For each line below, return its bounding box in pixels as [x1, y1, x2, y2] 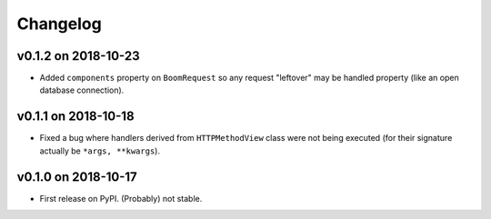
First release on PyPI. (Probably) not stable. [39, 193, 203, 204]
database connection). [39, 85, 125, 95]
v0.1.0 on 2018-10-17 [16, 169, 138, 184]
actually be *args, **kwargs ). [39, 145, 161, 156]
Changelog [16, 14, 102, 34]
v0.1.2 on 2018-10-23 [16, 48, 140, 64]
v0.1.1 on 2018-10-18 [16, 109, 135, 124]
